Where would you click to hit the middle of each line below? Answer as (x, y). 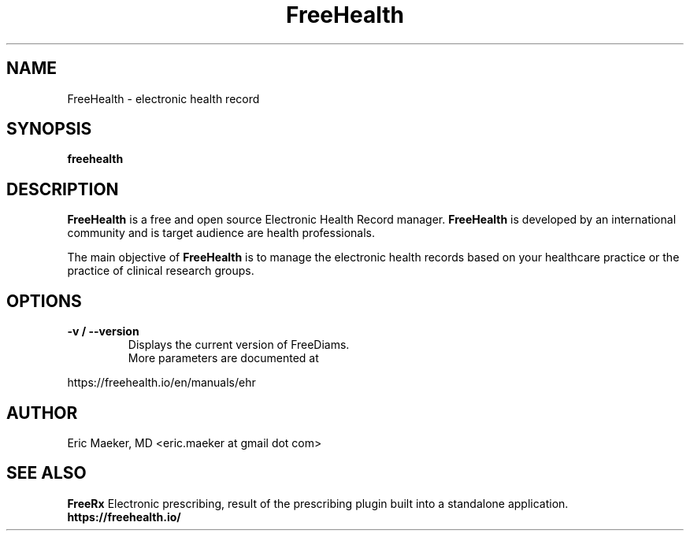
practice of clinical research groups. (161, 271)
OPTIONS (44, 301)
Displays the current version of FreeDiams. (239, 345)
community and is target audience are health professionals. (221, 233)
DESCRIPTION (63, 189)
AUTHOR (42, 413)
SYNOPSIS (49, 129)
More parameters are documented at (223, 358)
